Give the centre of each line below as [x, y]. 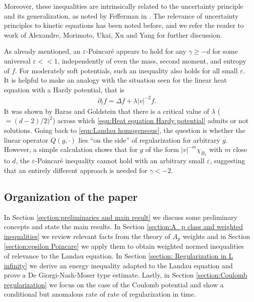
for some [225, 51]
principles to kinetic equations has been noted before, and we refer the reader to [124, 25]
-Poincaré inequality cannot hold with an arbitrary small [120, 161]
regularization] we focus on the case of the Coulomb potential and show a [114, 284]
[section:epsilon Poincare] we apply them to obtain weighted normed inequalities [124, 246]
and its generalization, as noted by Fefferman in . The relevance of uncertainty [121, 15]
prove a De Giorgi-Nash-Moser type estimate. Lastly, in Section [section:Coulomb [126, 275]
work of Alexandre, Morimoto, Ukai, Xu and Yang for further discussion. [113, 34]
